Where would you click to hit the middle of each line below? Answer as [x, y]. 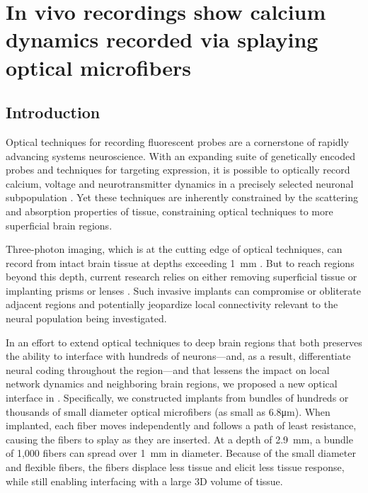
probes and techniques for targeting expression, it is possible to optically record [178, 170]
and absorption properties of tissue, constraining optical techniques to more [169, 211]
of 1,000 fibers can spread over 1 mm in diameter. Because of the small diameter [181, 453]
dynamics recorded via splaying [162, 39]
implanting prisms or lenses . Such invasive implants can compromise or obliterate [183, 290]
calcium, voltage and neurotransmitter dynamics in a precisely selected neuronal [180, 183]
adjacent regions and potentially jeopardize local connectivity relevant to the [172, 304]
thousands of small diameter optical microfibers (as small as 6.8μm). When [168, 411]
